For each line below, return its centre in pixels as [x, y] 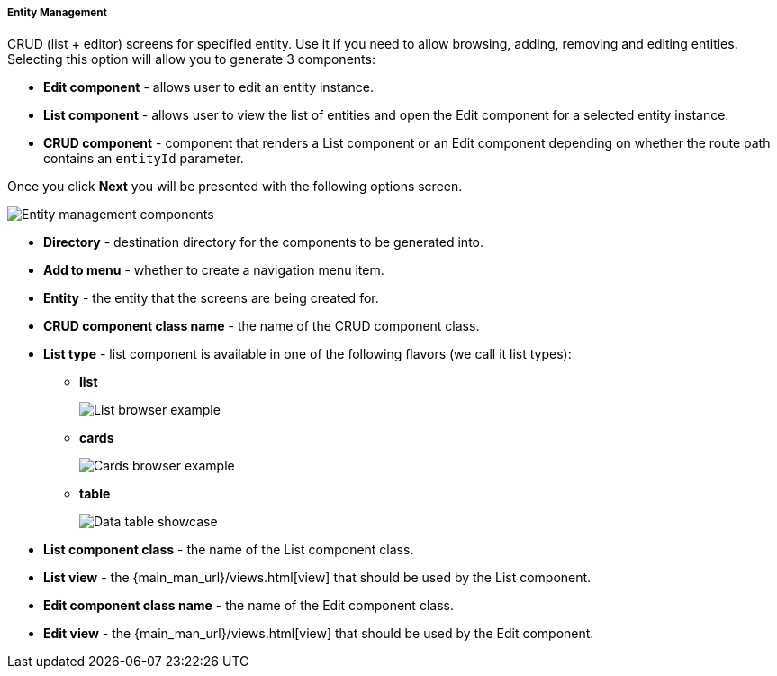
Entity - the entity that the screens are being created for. [211, 298]
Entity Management [57, 13]
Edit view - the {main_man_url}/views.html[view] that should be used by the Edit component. [319, 634]
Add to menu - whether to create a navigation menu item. [214, 270]
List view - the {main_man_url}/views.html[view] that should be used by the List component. [317, 578]
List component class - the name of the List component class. [229, 550]
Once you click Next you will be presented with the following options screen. [235, 187]
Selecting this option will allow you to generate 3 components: [191, 59]
